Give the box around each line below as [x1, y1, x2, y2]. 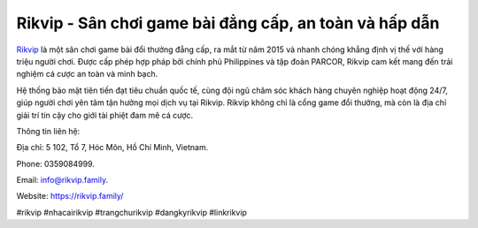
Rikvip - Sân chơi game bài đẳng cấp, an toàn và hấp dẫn [16, 13, 440, 33]
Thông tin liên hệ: [16, 125, 81, 136]
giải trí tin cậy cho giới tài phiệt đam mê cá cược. [16, 110, 194, 120]
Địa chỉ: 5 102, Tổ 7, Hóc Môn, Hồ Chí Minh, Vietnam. [16, 142, 209, 153]
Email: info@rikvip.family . [16, 175, 109, 186]
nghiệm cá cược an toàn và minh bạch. [16, 69, 158, 80]
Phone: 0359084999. [16, 158, 95, 169]
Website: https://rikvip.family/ [16, 191, 124, 201]
